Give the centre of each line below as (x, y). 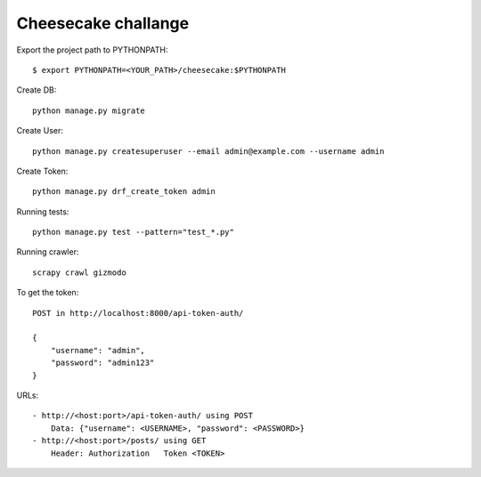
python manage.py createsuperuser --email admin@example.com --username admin (208, 151)
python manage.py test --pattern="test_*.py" (134, 232)
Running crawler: (48, 252)
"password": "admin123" (102, 363)
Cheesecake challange (103, 23)
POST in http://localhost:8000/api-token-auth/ (138, 313)
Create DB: (37, 90)
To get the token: (48, 293)
